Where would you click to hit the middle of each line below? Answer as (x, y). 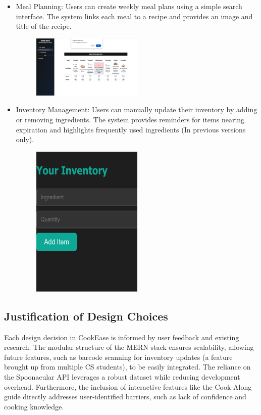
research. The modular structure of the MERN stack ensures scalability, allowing (129, 347)
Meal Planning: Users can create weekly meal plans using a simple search (129, 6)
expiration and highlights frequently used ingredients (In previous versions (131, 129)
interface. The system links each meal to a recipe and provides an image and (134, 16)
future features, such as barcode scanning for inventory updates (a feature (118, 357)
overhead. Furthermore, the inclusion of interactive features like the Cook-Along (128, 386)
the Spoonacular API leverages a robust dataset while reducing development (122, 376)
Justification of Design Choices (86, 316)
